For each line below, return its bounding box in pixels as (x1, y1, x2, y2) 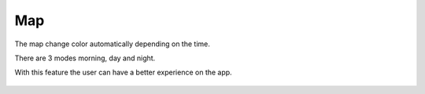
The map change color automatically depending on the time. (14, 39, 210, 49)
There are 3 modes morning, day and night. (14, 53, 156, 63)
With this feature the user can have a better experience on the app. (14, 67, 232, 78)
